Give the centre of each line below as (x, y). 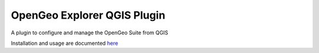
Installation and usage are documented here (64, 43)
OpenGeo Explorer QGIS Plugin (88, 15)
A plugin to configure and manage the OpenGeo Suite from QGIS (89, 33)
